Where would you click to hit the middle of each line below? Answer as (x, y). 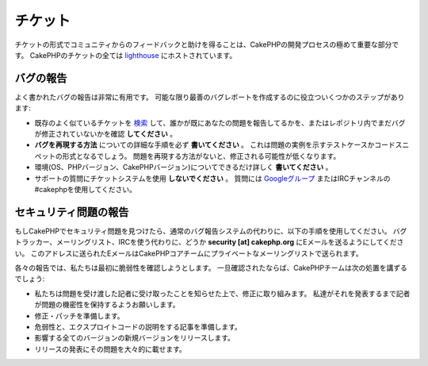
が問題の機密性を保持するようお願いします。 (107, 305)
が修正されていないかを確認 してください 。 (106, 134)
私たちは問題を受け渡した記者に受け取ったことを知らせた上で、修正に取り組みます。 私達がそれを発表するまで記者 (222, 293)
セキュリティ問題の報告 (72, 212)
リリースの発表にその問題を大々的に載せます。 (110, 349)
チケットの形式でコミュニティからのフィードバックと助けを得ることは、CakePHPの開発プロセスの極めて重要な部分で (207, 44)
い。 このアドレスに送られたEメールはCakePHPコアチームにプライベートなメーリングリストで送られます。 (189, 253)
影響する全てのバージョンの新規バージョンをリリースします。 (135, 338)
